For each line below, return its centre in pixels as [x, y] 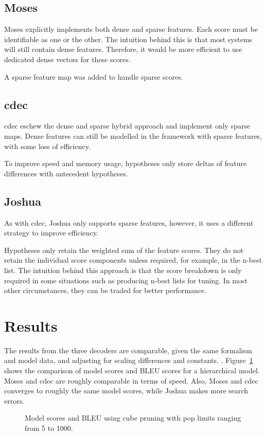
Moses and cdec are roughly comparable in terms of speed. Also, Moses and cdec [131, 380]
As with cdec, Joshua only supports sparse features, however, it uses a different [129, 222]
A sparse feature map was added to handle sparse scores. [94, 76]
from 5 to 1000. [49, 428]
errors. [14, 400]
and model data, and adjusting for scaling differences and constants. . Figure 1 [129, 360]
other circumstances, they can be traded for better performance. [105, 290]
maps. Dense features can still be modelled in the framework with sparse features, [133, 135]
